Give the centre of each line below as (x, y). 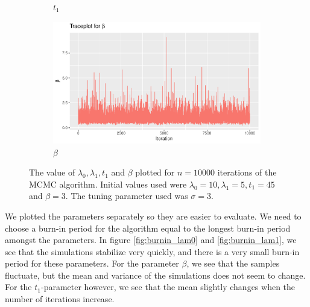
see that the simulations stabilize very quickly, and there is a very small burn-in (152, 251)
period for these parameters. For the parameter (92, 263)
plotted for (155, 172)
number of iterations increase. (60, 299)
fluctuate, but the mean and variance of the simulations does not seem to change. (155, 275)
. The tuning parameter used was (127, 196)
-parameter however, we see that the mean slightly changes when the (168, 287)
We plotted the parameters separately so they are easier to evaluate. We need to (153, 216)
